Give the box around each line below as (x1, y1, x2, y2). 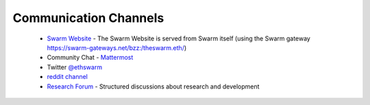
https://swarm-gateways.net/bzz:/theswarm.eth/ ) (47, 43, 187, 51)
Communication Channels (12, 10, 164, 25)
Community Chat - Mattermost (47, 54, 134, 62)
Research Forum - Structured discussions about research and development (47, 82, 260, 91)
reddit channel (47, 73, 88, 81)
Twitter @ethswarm (47, 62, 103, 71)
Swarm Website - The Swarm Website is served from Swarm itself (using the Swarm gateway (47, 34, 311, 43)
